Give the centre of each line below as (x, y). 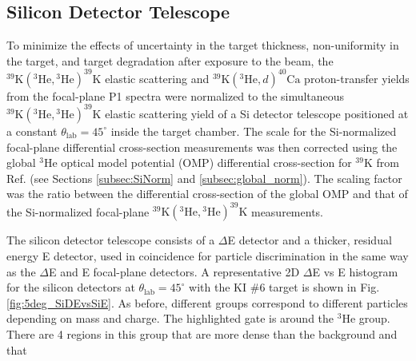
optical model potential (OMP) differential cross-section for (206, 163)
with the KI (218, 287)
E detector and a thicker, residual (310, 240)
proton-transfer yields (357, 78)
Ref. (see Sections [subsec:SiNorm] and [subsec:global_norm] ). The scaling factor (204, 178)
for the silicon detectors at (71, 287)
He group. (366, 318)
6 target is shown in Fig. (320, 287)
